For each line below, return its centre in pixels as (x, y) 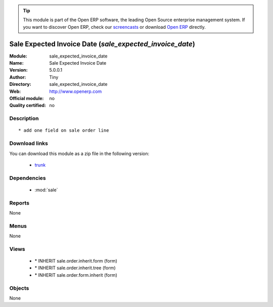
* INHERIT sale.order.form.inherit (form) (76, 275)
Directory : (20, 84)
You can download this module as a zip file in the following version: (79, 153)
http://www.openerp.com (76, 91)
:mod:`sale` (46, 190)
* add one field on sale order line (64, 131)
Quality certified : (28, 106)
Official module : (27, 98)
